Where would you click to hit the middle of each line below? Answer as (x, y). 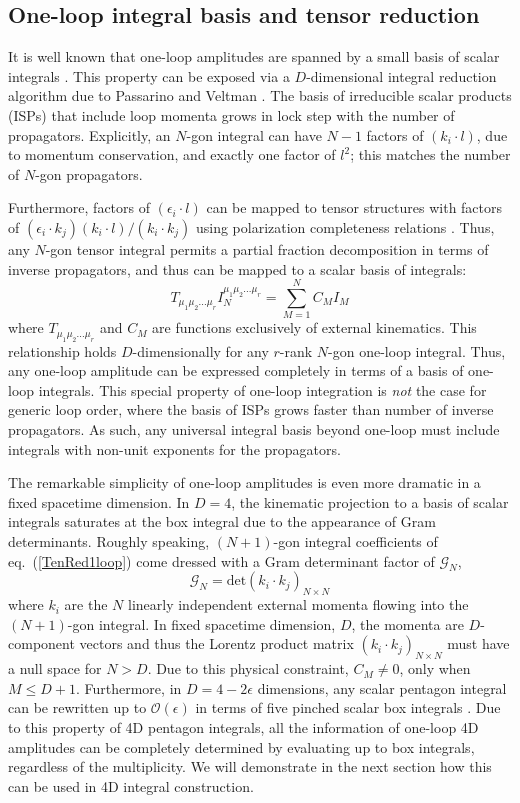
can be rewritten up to (77, 707)
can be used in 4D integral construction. (131, 785)
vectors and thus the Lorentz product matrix (216, 643)
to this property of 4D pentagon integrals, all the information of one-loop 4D (243, 726)
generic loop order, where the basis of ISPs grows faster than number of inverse (251, 409)
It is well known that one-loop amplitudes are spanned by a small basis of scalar (254, 56)
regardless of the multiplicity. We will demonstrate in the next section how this (250, 766)
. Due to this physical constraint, (248, 668)
